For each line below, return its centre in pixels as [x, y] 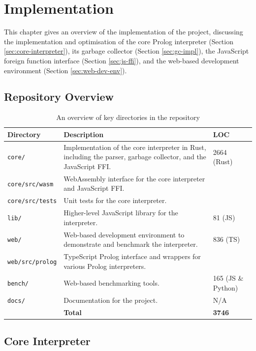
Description [84, 134]
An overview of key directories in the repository [128, 117]
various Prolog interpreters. [105, 266]
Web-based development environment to [124, 234]
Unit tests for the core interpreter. [115, 200]
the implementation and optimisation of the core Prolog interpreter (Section [119, 41]
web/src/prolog [32, 262]
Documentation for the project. [111, 300]
